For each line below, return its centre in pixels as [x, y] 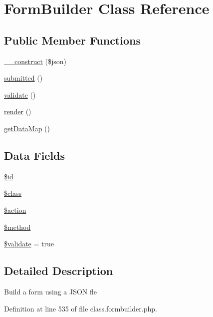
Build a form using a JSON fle [51, 291]
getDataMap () [27, 128]
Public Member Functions [72, 40]
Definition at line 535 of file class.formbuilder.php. [81, 308]
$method [17, 227]
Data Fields [35, 155]
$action [15, 210]
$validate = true [29, 244]
